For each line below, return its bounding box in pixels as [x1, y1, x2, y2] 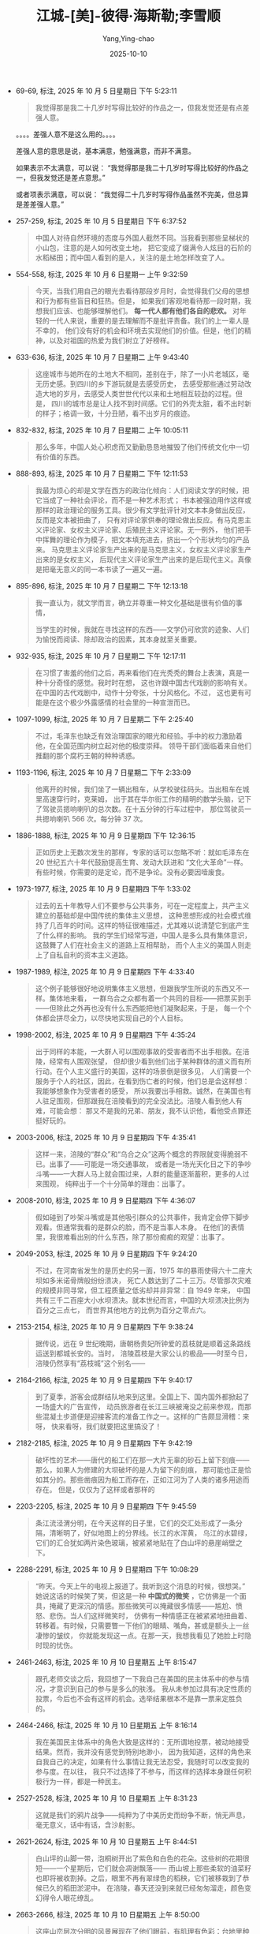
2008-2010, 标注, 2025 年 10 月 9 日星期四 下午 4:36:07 [15, 1195, 196, 1205]
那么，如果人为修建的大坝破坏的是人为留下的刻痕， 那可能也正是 [35, 1465, 245, 1474]
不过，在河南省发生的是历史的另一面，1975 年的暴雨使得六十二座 [35, 1266, 246, 1275]
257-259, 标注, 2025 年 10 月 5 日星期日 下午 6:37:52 [15, 216, 187, 226]
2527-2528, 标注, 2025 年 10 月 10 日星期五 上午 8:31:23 [15, 1793, 198, 1803]
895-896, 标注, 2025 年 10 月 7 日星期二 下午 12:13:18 [15, 581, 188, 590]
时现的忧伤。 [35, 1640, 77, 1650]
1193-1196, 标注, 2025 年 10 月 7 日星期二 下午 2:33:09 [15, 767, 191, 777]
